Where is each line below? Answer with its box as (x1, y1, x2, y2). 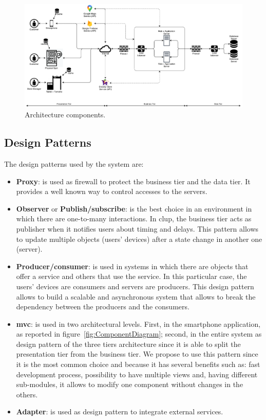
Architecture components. (25, 109, 106, 120)
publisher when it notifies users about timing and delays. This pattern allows (16, 223, 259, 234)
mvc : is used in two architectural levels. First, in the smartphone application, (16, 318, 261, 329)
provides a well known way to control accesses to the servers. (16, 186, 207, 197)
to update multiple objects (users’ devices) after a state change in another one (16, 233, 262, 244)
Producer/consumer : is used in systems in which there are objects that (16, 260, 249, 271)
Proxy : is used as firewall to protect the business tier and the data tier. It (16, 176, 251, 186)
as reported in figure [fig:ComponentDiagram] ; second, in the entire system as (16, 328, 262, 339)
